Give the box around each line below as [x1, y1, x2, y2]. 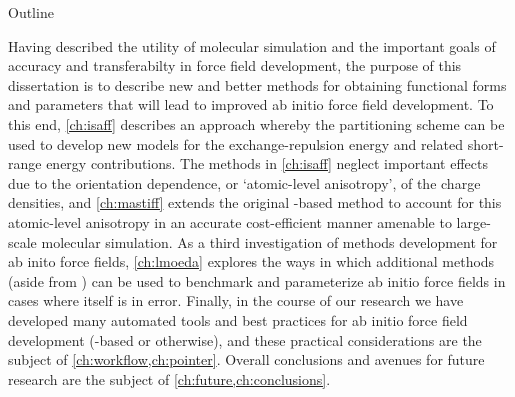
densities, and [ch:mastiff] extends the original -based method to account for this [8, 192, 502, 213]
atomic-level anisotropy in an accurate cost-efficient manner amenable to [8, 211, 452, 232]
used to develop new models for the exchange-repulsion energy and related [8, 133, 463, 154]
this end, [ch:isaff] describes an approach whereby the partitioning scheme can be [8, 113, 505, 134]
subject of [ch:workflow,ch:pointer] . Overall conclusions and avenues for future [8, 349, 485, 370]
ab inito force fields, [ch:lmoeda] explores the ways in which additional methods [8, 251, 495, 272]
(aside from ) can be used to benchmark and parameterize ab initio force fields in [8, 270, 506, 291]
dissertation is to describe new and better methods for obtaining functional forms [8, 74, 507, 95]
